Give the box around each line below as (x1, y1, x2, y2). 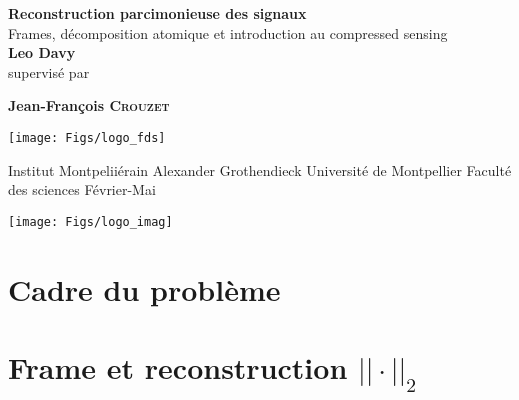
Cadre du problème (8, 268, 281, 309)
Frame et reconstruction (8, 347, 348, 388)
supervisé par (8, 61, 90, 82)
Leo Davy (8, 42, 76, 63)
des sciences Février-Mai (8, 179, 156, 200)
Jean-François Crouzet (8, 95, 170, 116)
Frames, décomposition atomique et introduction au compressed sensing (8, 22, 448, 43)
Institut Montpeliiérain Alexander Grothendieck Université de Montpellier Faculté (8, 159, 512, 180)
